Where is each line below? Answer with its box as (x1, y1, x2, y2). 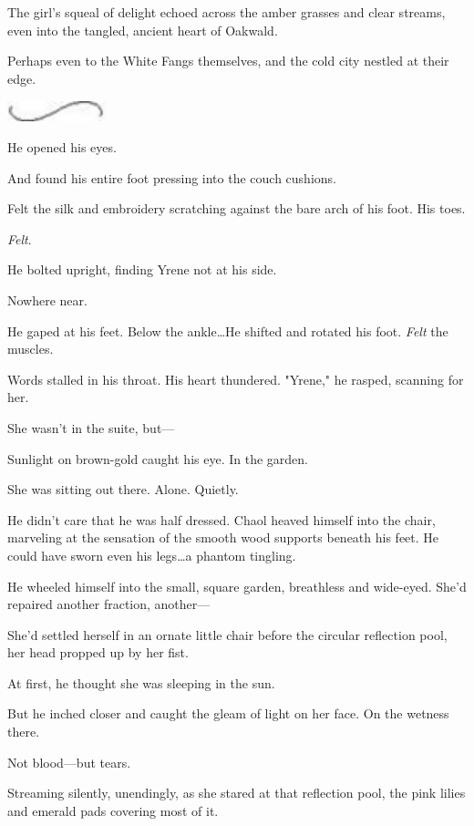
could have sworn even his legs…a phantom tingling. (7, 545, 296, 564)
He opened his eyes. (7, 138, 117, 156)
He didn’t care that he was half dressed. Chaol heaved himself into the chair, (7, 510, 436, 529)
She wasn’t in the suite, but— (7, 418, 175, 437)
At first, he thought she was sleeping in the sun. (7, 673, 275, 692)
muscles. (7, 339, 54, 358)
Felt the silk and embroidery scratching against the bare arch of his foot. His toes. (7, 199, 466, 218)
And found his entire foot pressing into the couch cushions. (7, 168, 336, 187)
